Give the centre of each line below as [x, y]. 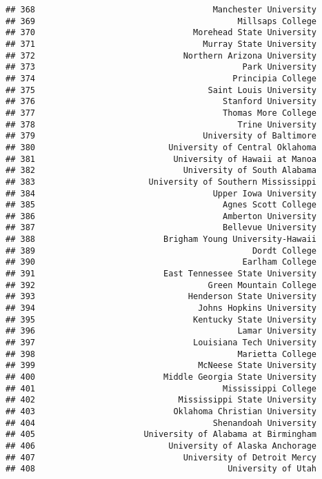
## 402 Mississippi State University [161, 400]
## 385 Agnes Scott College [161, 205]
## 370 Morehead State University [161, 33]
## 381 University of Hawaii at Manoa [161, 159]
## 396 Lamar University [161, 331]
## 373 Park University [161, 67]
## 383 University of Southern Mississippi [161, 182]
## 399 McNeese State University [161, 366]
